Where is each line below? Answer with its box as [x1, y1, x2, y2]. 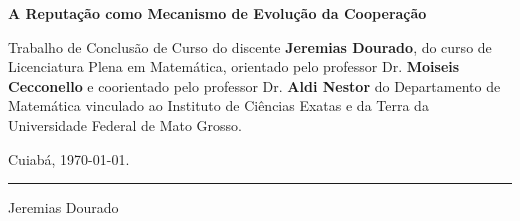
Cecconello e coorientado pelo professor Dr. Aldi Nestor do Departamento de [8, 75, 501, 96]
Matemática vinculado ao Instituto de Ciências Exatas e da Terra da [8, 95, 429, 116]
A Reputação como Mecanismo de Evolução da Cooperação [8, 3, 427, 23]
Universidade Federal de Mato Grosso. [8, 114, 242, 135]
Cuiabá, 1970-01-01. [8, 148, 130, 169]
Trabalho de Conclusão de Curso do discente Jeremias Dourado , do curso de [8, 36, 492, 57]
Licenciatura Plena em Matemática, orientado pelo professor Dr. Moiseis [8, 56, 460, 77]
